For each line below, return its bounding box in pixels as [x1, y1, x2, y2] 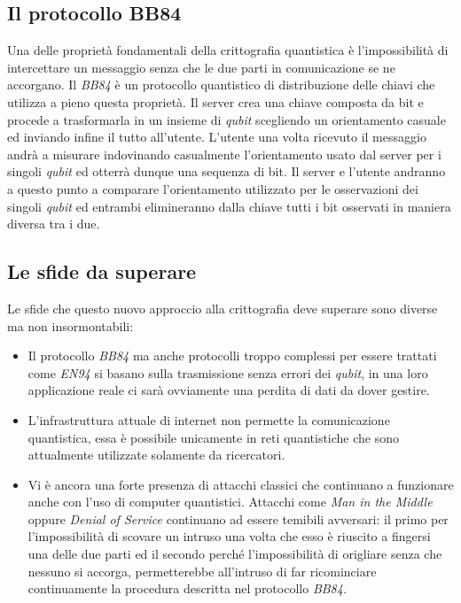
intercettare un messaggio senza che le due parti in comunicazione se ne [7, 58, 395, 76]
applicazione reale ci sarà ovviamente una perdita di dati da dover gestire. [27, 381, 430, 399]
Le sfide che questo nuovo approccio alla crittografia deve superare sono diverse [7, 298, 438, 317]
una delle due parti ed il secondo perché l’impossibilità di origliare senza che [27, 545, 442, 563]
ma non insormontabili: [7, 316, 134, 335]
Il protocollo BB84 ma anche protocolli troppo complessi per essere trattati [27, 346, 437, 365]
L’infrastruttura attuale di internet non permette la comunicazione [27, 410, 390, 429]
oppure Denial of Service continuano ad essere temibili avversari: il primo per [27, 509, 449, 528]
